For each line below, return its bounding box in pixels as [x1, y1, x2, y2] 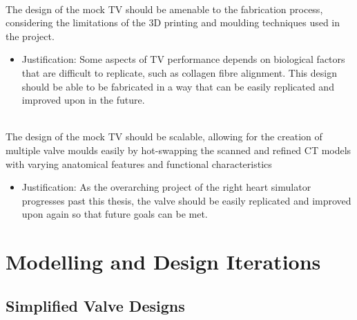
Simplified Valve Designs [6, 294, 185, 316]
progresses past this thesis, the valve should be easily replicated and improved [21, 193, 351, 207]
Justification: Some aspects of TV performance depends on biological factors [21, 52, 345, 66]
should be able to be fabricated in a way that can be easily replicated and [21, 79, 334, 93]
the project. [6, 28, 55, 43]
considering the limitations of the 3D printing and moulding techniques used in [6, 15, 340, 30]
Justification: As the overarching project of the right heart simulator [21, 180, 311, 194]
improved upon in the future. [21, 93, 145, 107]
